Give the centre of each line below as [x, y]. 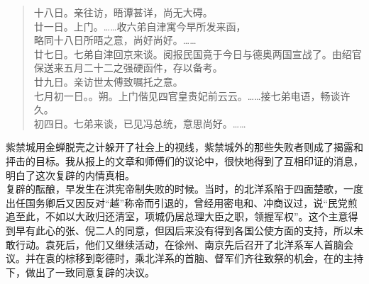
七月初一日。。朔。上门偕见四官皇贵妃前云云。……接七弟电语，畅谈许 [192, 95]
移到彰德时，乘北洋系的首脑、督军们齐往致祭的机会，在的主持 [219, 258]
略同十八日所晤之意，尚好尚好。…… [115, 40]
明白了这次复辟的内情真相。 [70, 175]
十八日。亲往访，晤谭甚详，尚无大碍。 [123, 12]
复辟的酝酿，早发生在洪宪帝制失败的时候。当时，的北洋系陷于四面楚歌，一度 [184, 189]
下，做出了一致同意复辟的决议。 [80, 272]
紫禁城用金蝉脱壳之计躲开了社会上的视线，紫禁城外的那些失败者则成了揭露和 [184, 147]
